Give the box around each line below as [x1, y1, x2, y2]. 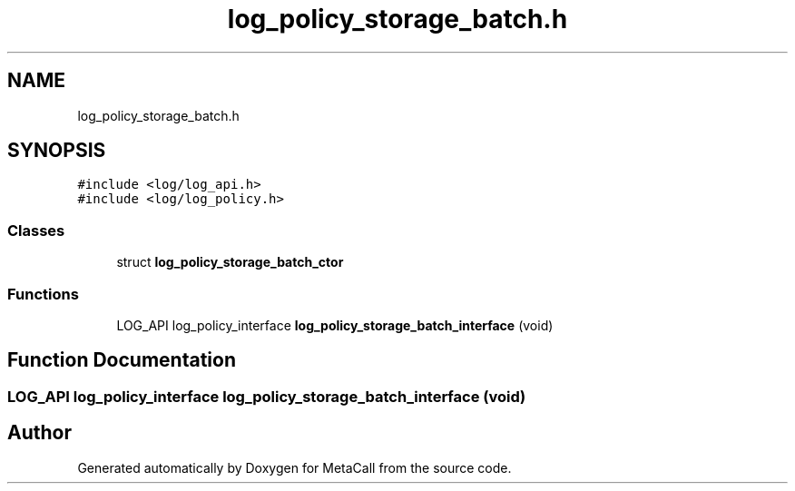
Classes [7, 221, 65, 240]
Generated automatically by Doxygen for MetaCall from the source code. [77, 459, 512, 476]
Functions [7, 284, 79, 303]
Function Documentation [7, 349, 236, 372]
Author [7, 421, 72, 445]
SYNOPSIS [7, 139, 106, 162]
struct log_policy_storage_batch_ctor [116, 254, 344, 270]
